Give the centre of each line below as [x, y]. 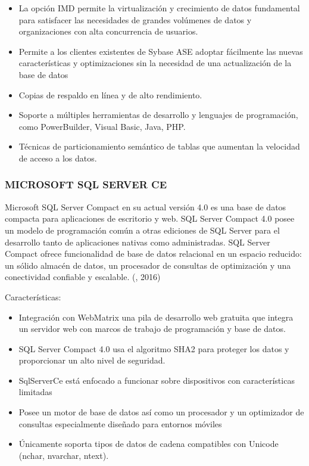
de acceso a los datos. [58, 158]
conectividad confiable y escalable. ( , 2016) [83, 277]
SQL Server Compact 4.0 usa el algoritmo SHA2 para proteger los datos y [154, 348]
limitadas [35, 392]
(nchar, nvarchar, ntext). [64, 455]
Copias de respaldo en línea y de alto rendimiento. [110, 94]
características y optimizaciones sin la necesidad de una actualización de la [155, 63]
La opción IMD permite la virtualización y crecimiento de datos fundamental [159, 8]
